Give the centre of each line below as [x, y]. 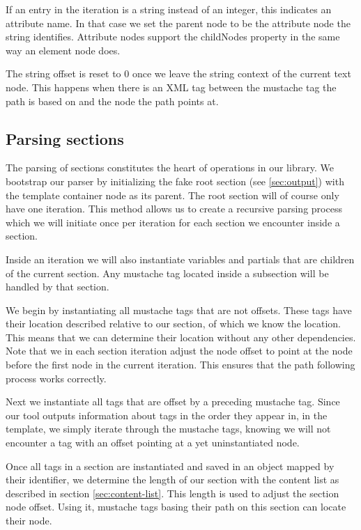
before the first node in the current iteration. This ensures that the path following [180, 365]
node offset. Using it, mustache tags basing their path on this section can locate [176, 507]
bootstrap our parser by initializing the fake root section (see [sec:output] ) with [175, 181]
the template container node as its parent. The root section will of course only [172, 195]
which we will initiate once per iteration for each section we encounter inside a [173, 222]
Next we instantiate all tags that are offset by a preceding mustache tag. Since [173, 402]
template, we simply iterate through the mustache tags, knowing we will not [168, 429]
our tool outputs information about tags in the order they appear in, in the [167, 415]
